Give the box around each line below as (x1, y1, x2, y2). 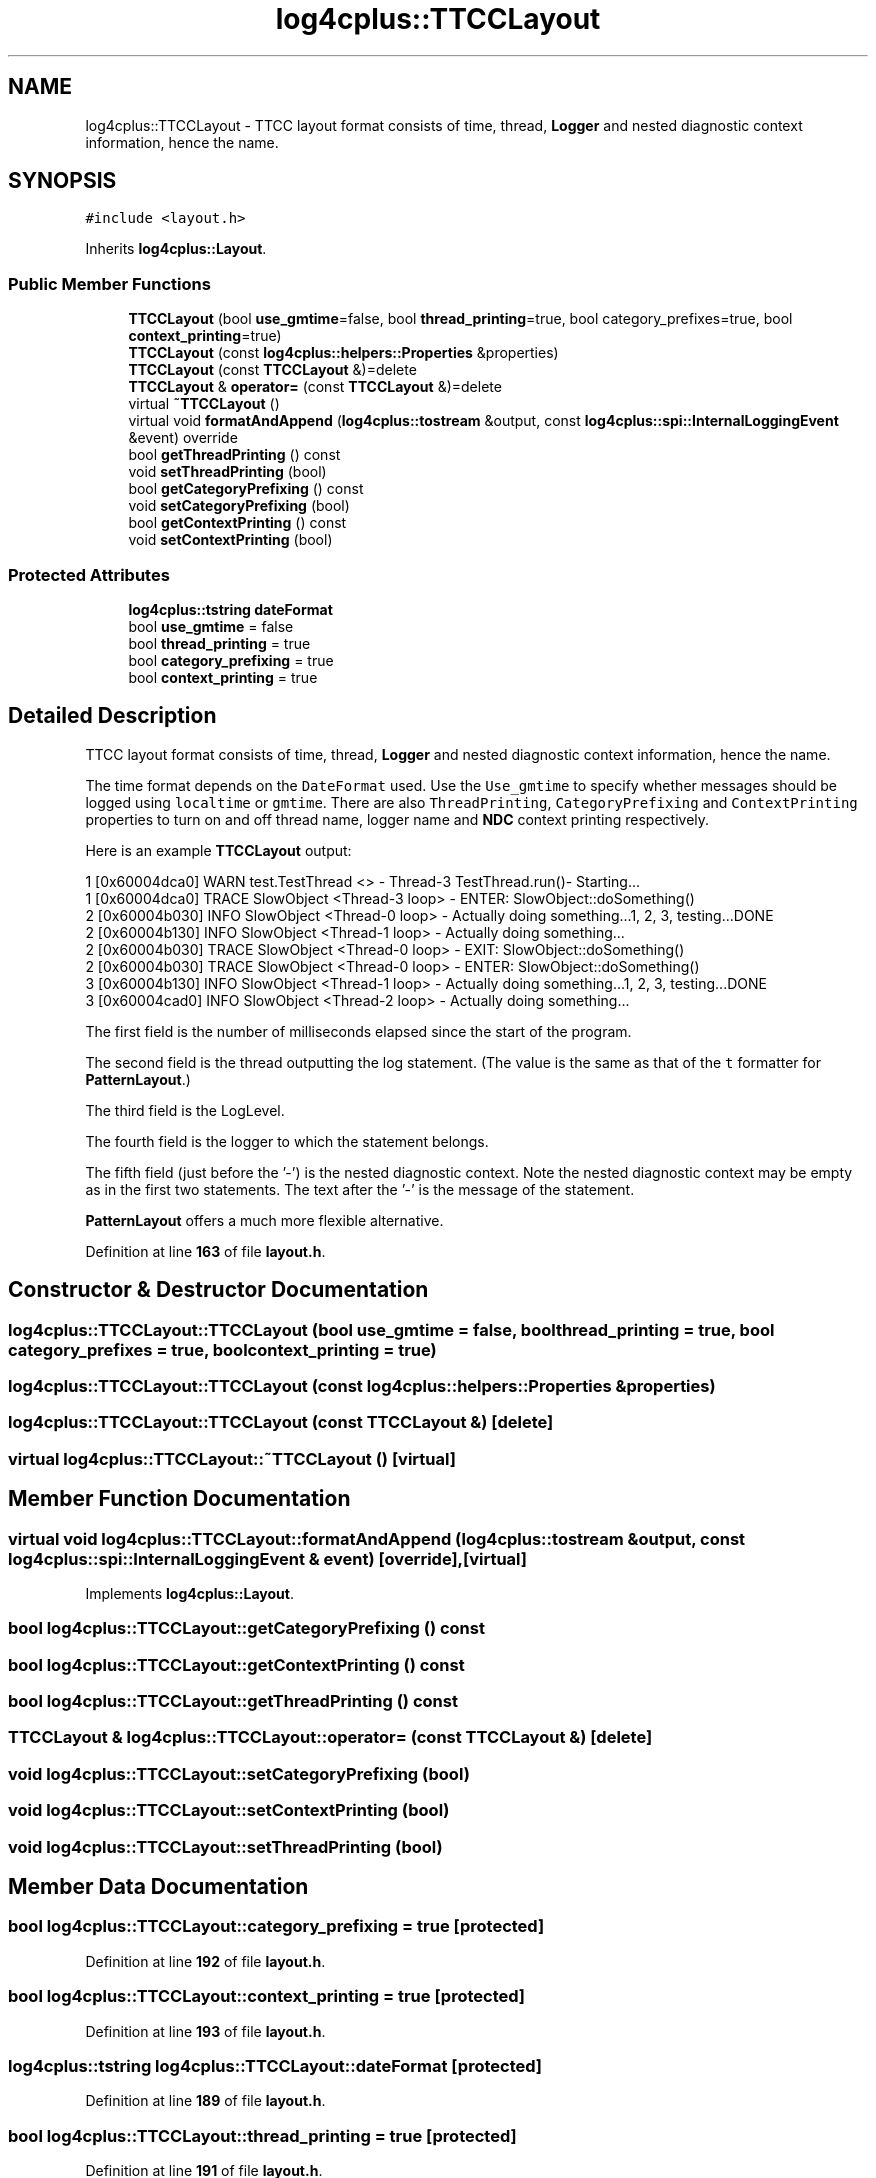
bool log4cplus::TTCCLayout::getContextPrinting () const (8, 1654, 465, 1675)
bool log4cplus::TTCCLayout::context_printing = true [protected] (8, 1986, 526, 2007)
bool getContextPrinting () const (128, 514, 347, 532)
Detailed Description (8, 703, 217, 729)
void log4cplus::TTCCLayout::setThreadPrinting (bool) (8, 1836, 443, 1857)
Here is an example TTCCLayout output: (85, 841, 352, 859)
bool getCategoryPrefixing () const (128, 480, 364, 498)
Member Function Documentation (8, 1486, 351, 1512)
